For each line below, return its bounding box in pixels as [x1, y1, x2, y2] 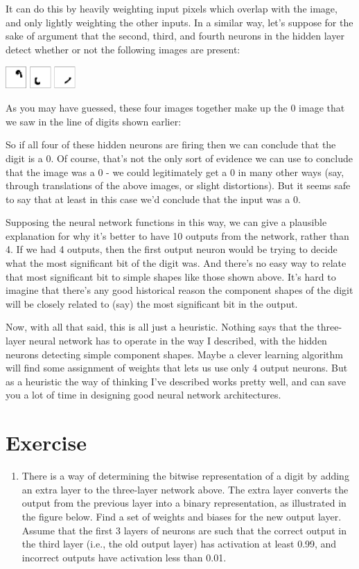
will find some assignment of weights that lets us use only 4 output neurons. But [6, 360, 348, 375]
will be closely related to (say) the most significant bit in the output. [6, 296, 298, 310]
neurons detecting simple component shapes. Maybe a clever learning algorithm [6, 347, 343, 361]
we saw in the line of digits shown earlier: [6, 114, 182, 128]
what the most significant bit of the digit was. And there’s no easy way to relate [6, 256, 347, 270]
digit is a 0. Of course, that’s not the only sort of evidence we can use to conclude [6, 150, 353, 165]
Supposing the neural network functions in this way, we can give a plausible [6, 215, 327, 229]
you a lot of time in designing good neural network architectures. [6, 387, 281, 402]
